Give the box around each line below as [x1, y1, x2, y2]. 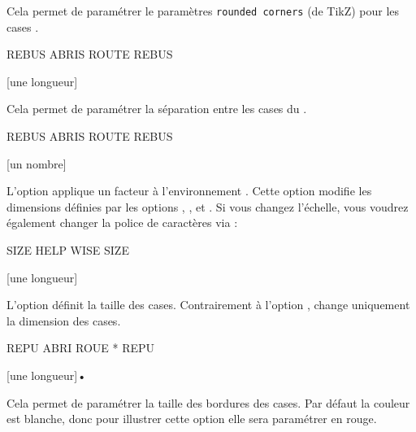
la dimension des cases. [6, 312, 121, 329]
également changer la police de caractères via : [6, 214, 238, 231]
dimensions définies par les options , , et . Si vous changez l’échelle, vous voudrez [6, 198, 409, 215]
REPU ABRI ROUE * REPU [6, 339, 155, 356]
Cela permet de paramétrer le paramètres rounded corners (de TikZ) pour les [6, 2, 400, 19]
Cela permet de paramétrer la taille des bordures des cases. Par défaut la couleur [6, 394, 410, 411]
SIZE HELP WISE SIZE [6, 242, 129, 258]
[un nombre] [6, 155, 67, 172]
